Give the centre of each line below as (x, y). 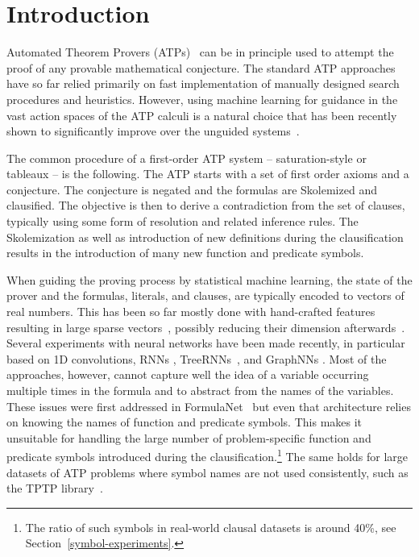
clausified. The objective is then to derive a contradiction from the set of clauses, (206, 205)
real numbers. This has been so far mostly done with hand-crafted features (191, 312)
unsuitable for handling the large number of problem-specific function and (189, 437)
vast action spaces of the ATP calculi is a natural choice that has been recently (202, 115)
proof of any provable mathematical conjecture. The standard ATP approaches (201, 67)
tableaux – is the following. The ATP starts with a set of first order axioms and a (208, 174)
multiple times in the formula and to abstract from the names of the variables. (200, 390)
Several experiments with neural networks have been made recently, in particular (206, 343)
